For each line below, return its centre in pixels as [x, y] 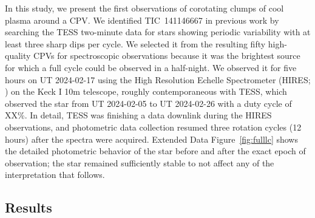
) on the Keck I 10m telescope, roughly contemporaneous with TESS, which [146, 91]
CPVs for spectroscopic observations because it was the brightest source [167, 56]
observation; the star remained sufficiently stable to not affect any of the [140, 162]
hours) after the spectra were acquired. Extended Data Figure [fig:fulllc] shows [151, 139]
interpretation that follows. [55, 175]
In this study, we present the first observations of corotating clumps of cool [144, 8]
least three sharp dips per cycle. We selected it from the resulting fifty [135, 43]
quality [18, 56]
